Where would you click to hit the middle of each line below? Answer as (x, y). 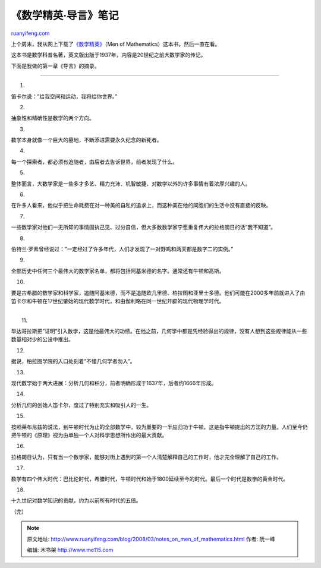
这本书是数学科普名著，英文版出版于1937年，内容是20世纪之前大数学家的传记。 (108, 55)
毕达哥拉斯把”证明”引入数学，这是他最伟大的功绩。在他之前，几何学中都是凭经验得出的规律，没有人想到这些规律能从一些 (159, 331)
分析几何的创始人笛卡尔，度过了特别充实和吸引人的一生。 (81, 405)
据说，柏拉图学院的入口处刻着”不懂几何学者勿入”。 (73, 361)
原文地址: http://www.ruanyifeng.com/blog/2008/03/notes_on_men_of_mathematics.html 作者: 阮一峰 (151, 539)
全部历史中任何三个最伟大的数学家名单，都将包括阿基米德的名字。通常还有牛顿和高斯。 (118, 271)
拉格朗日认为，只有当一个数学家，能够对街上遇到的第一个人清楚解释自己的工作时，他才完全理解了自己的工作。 (146, 457)
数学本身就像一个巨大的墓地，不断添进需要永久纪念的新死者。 (86, 140)
